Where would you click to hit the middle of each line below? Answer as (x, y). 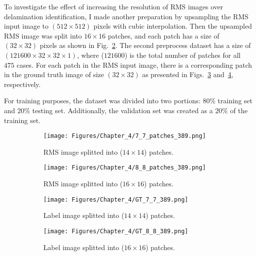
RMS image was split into (43, 35)
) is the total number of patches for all (183, 55)
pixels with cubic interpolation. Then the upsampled (173, 26)
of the (239, 110)
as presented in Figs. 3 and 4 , (188, 74)
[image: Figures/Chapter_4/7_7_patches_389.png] (125, 136)
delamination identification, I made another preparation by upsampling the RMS (126, 16)
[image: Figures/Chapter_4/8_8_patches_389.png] (125, 168)
